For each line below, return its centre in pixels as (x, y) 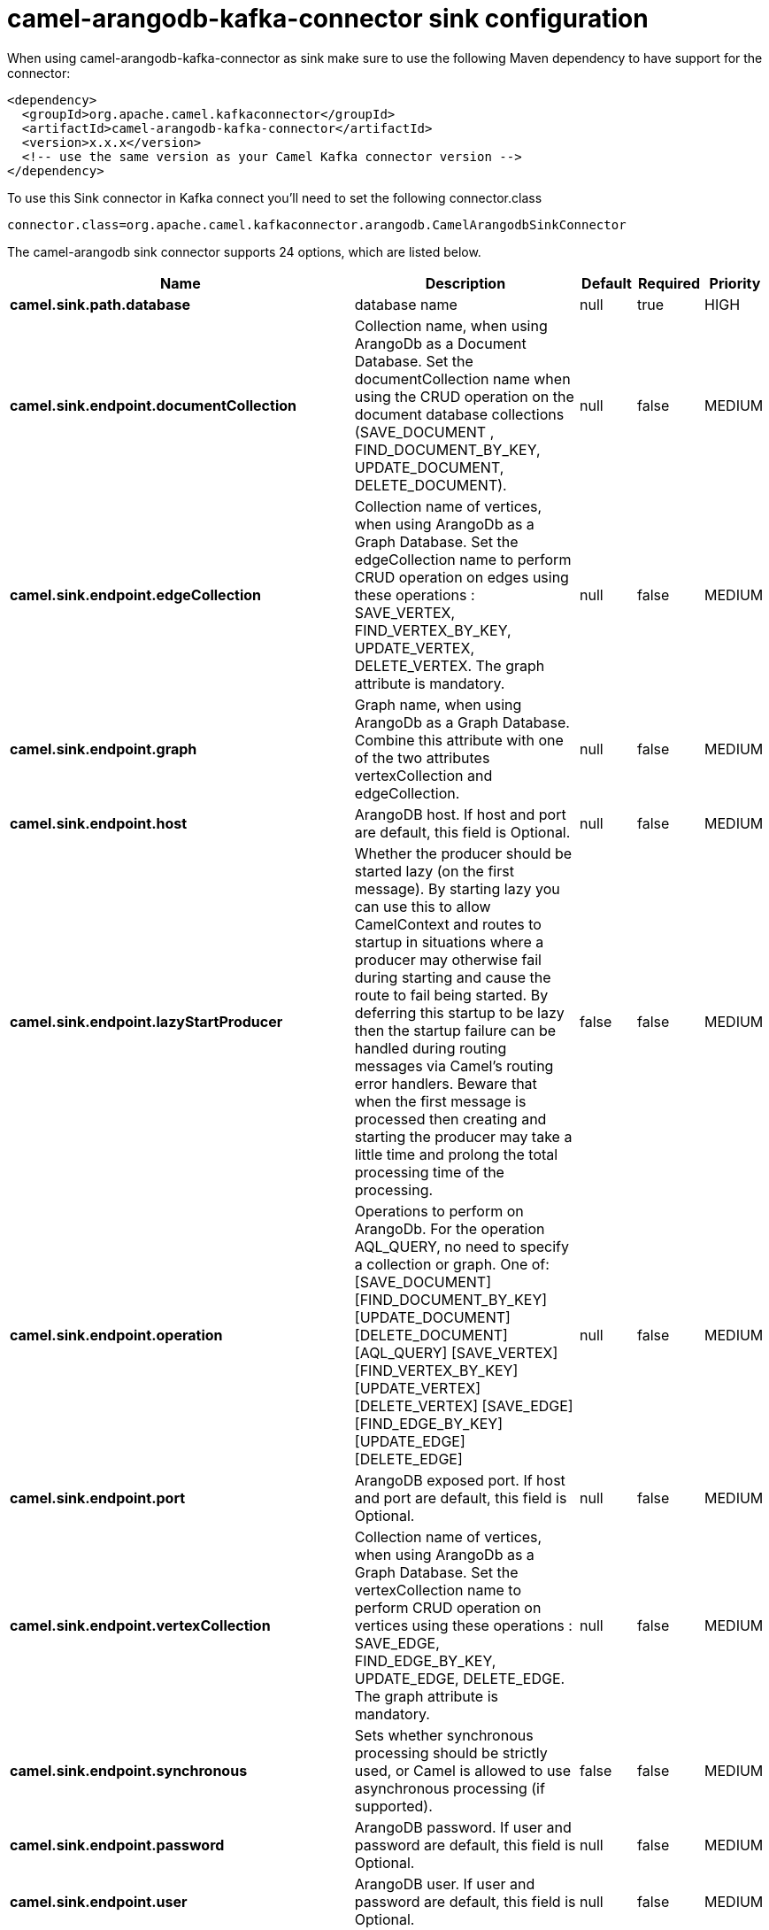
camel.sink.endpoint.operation (116, 1335)
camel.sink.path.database (100, 304)
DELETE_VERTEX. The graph (450, 665)
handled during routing (431, 1048)
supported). (393, 1806)
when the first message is (440, 1101)
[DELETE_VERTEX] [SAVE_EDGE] (464, 1405)
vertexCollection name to (438, 1590)
